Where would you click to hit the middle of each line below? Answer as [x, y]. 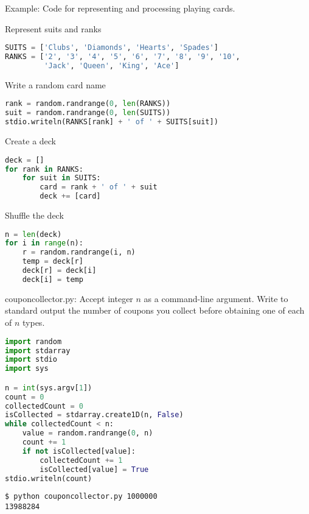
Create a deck [31, 141]
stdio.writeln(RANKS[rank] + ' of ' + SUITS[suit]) [112, 122]
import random [33, 341]
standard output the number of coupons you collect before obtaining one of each [155, 310]
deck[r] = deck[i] [59, 271]
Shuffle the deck [34, 215]
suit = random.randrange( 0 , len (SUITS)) [88, 113]
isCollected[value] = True [94, 469]
